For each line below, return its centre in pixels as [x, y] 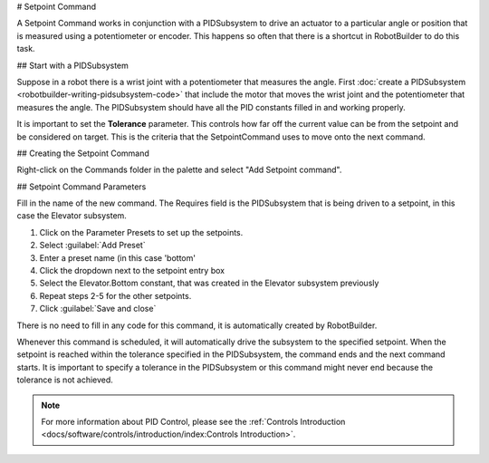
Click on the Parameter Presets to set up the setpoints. [141, 232]
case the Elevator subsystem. [72, 216]
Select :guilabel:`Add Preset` [92, 246]
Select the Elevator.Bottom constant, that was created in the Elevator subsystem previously [209, 283]
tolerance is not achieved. [65, 380]
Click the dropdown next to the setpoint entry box [132, 271]
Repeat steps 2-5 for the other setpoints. [115, 295]
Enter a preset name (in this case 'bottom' [118, 257]
